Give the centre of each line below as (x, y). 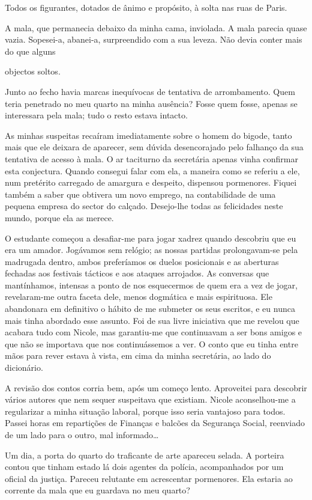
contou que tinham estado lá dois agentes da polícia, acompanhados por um (144, 467)
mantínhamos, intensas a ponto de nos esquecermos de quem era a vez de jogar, (151, 285)
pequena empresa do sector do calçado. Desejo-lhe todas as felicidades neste (144, 206)
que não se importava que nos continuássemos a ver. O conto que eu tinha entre (151, 343)
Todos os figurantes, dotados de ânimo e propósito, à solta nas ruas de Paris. (146, 7)
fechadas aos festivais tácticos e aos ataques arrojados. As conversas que (137, 273)
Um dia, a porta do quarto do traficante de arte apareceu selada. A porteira (145, 455)
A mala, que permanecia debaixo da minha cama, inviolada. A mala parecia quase (156, 27)
